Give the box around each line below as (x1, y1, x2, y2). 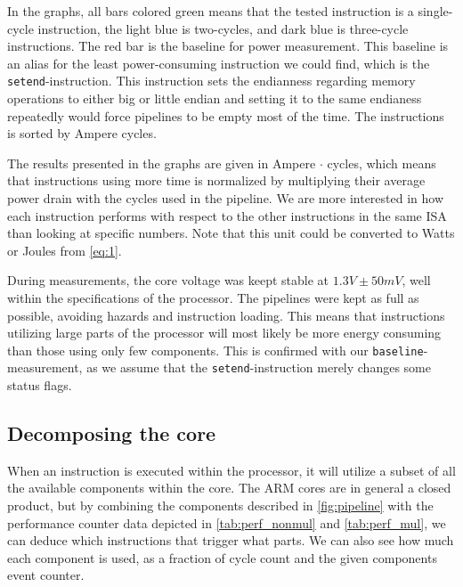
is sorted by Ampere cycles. (7, 124, 157, 143)
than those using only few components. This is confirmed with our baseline (7, 340, 424, 359)
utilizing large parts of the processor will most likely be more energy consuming (7, 323, 442, 342)
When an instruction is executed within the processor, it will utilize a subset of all (7, 461, 456, 479)
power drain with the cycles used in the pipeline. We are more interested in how (7, 189, 444, 207)
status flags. (7, 376, 72, 395)
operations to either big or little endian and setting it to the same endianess (7, 89, 422, 108)
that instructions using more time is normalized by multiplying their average (7, 171, 426, 190)
